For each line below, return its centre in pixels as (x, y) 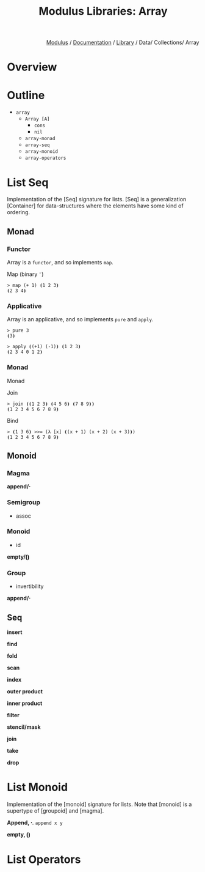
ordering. (18, 212)
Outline (26, 95)
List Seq (28, 182)
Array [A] (38, 119)
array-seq (38, 145)
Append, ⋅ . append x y (35, 822)
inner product (25, 703)
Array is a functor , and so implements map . (60, 262)
